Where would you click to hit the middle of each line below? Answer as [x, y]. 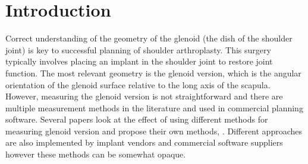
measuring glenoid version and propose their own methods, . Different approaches [154, 131]
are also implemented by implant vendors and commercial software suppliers [144, 142]
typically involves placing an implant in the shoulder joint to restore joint [139, 61]
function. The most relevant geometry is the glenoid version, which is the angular [153, 73]
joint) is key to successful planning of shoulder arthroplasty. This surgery [138, 49]
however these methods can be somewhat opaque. [96, 154]
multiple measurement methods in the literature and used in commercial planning [154, 107]
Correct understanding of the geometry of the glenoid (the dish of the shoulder [149, 38]
